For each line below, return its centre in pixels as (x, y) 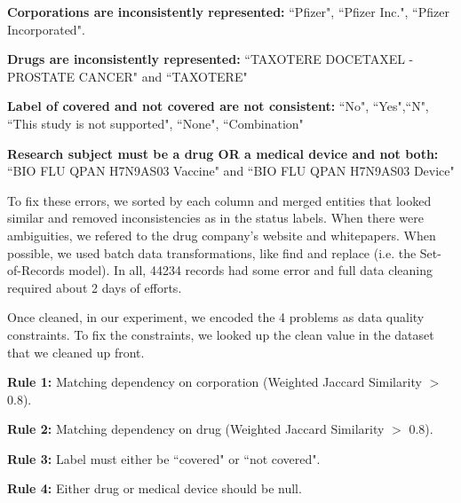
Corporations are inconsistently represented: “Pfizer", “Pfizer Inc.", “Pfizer (228, 12)
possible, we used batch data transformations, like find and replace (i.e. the (212, 252)
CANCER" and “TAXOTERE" (163, 76)
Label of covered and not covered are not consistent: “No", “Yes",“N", (218, 106)
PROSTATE (41, 76)
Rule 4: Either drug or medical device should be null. (155, 488)
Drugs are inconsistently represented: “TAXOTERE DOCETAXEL (206, 59)
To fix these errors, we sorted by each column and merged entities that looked (219, 200)
